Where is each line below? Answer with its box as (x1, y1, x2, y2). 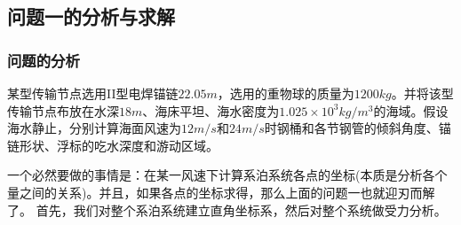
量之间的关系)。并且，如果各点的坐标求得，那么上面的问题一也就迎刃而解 (7, 182, 435, 201)
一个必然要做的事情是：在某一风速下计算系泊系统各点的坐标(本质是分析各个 (7, 166, 448, 184)
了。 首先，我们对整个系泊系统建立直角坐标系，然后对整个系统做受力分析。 (7, 200, 447, 219)
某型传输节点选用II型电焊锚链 (7, 84, 179, 102)
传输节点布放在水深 (7, 101, 119, 120)
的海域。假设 (373, 101, 449, 120)
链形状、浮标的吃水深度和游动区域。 (7, 136, 219, 154)
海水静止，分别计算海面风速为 (7, 119, 181, 137)
